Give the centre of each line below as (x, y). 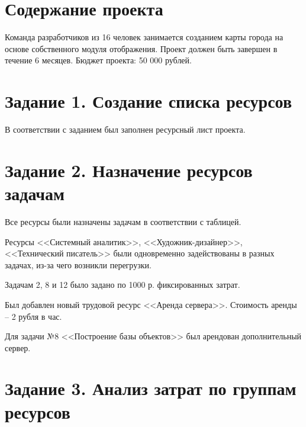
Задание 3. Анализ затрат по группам (151, 388)
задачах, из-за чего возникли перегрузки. (78, 264)
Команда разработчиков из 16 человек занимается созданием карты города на (144, 37)
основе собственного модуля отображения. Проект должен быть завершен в (141, 48)
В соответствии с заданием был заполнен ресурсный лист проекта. (125, 129)
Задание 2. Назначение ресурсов (129, 170)
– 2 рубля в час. (33, 316)
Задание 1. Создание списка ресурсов (149, 101)
